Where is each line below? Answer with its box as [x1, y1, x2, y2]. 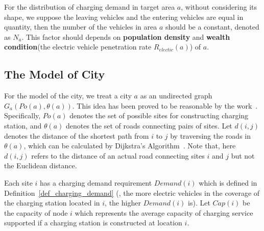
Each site [4, 177, 33, 188]
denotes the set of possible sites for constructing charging [69, 110, 249, 121]
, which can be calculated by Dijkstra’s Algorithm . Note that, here [23, 140, 236, 151]
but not [231, 150, 255, 161]
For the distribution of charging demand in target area [4, 2, 175, 12]
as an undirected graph [140, 90, 212, 101]
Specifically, [4, 110, 41, 121]
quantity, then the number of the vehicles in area [4, 21, 157, 32]
